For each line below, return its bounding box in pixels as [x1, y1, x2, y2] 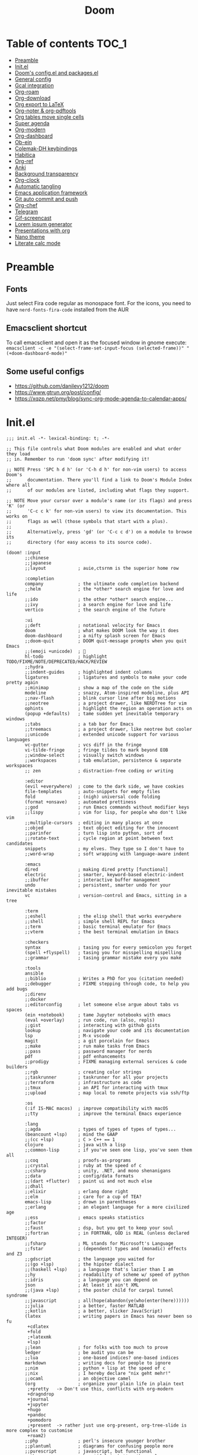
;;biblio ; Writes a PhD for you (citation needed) [24, 975, 184, 981]
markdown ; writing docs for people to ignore [24, 1360, 171, 1366]
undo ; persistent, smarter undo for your [24, 882, 171, 888]
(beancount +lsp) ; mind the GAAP [24, 1131, 118, 1137]
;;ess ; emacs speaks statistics [24, 1215, 145, 1221]
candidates [6, 841, 33, 847]
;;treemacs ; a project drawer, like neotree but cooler [24, 726, 193, 732]
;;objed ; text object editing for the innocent [24, 825, 179, 831]
